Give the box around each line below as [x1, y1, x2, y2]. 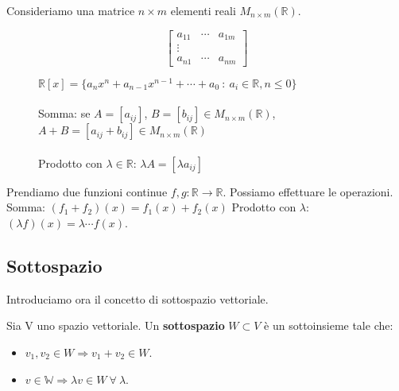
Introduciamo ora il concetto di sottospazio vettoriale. [6, 290, 269, 307]
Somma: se [38, 105, 91, 122]
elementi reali [170, 2, 236, 18]
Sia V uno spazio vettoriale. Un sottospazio [6, 317, 225, 334]
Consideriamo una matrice [6, 2, 135, 18]
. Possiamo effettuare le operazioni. [223, 183, 393, 199]
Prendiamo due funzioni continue [6, 183, 168, 199]
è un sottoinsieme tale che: [264, 317, 393, 334]
